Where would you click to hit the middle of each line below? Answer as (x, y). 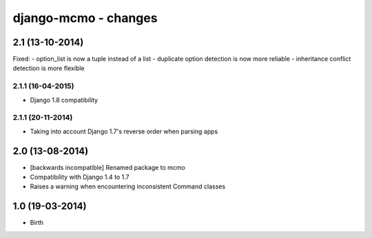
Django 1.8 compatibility (64, 100)
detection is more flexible (49, 68)
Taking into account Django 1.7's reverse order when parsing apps (124, 131)
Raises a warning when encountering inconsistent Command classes (128, 186)
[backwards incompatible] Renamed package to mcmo (108, 167)
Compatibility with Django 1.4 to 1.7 (80, 177)
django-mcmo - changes (85, 18)
